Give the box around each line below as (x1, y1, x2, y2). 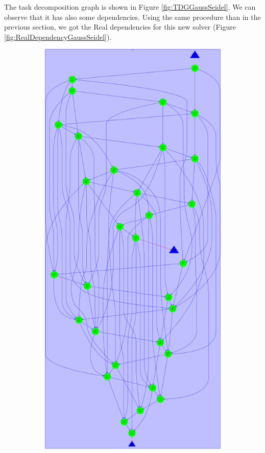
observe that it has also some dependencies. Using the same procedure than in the (4, 11, 261, 22)
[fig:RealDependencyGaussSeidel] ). (4, 31, 112, 42)
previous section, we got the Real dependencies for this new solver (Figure (4, 21, 236, 32)
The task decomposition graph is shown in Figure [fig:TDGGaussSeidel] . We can (4, 2, 256, 12)
